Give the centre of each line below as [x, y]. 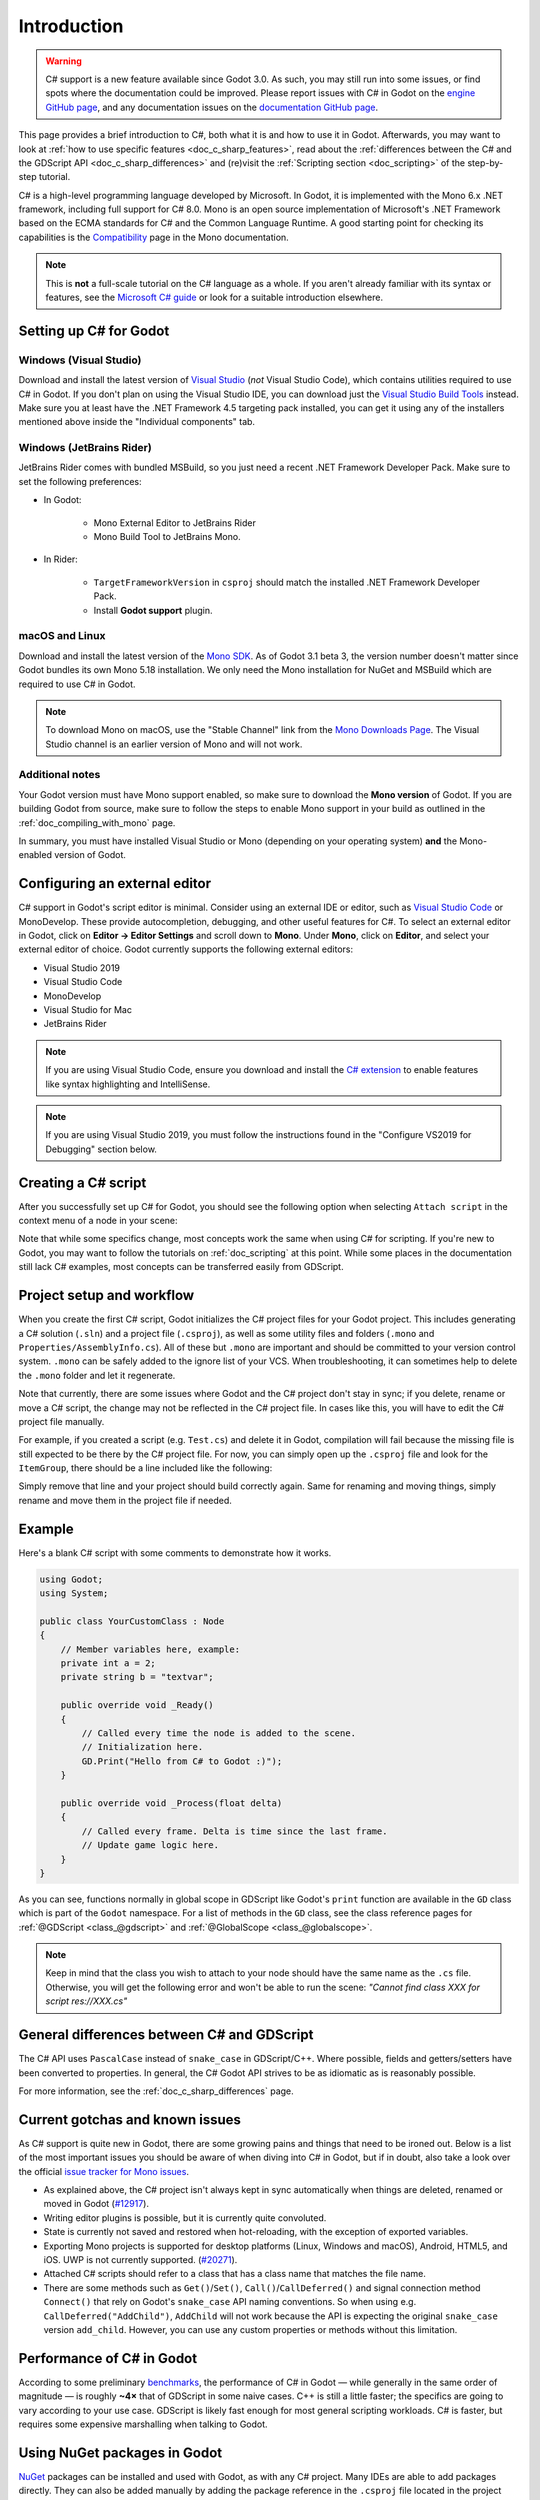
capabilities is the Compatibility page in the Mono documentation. [153, 237]
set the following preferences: [80, 481]
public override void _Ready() [137, 1705]
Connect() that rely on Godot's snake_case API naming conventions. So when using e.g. [230, 2302]
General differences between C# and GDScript [166, 2035]
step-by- [485, 162]
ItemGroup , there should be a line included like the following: [145, 1468]
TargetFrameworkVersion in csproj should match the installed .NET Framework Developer [286, 582]
